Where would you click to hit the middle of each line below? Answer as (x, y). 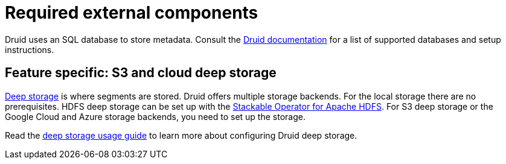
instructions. (30, 49)
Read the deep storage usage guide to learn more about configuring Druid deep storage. (181, 135)
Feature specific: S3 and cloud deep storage (141, 73)
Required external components (132, 13)
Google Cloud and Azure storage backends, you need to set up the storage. (155, 116)
